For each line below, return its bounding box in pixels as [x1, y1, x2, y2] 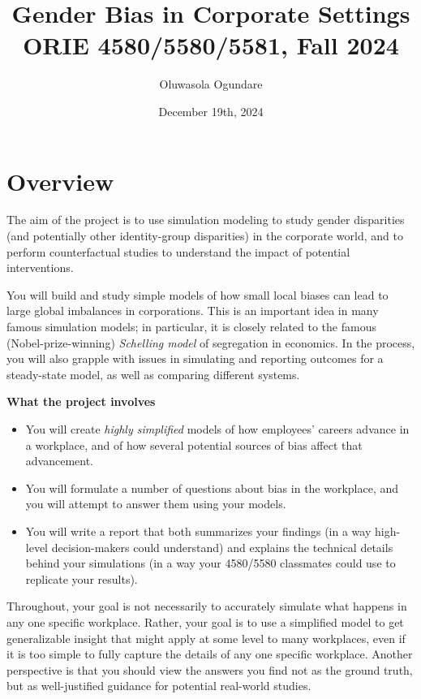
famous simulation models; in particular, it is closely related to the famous [6, 318, 376, 334]
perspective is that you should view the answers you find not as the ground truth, [6, 661, 413, 678]
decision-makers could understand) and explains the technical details [51, 538, 393, 555]
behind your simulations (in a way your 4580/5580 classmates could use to [25, 554, 396, 572]
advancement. [25, 452, 94, 469]
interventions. [6, 259, 74, 276]
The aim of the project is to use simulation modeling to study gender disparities [6, 211, 405, 228]
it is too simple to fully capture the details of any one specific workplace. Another [6, 645, 413, 662]
